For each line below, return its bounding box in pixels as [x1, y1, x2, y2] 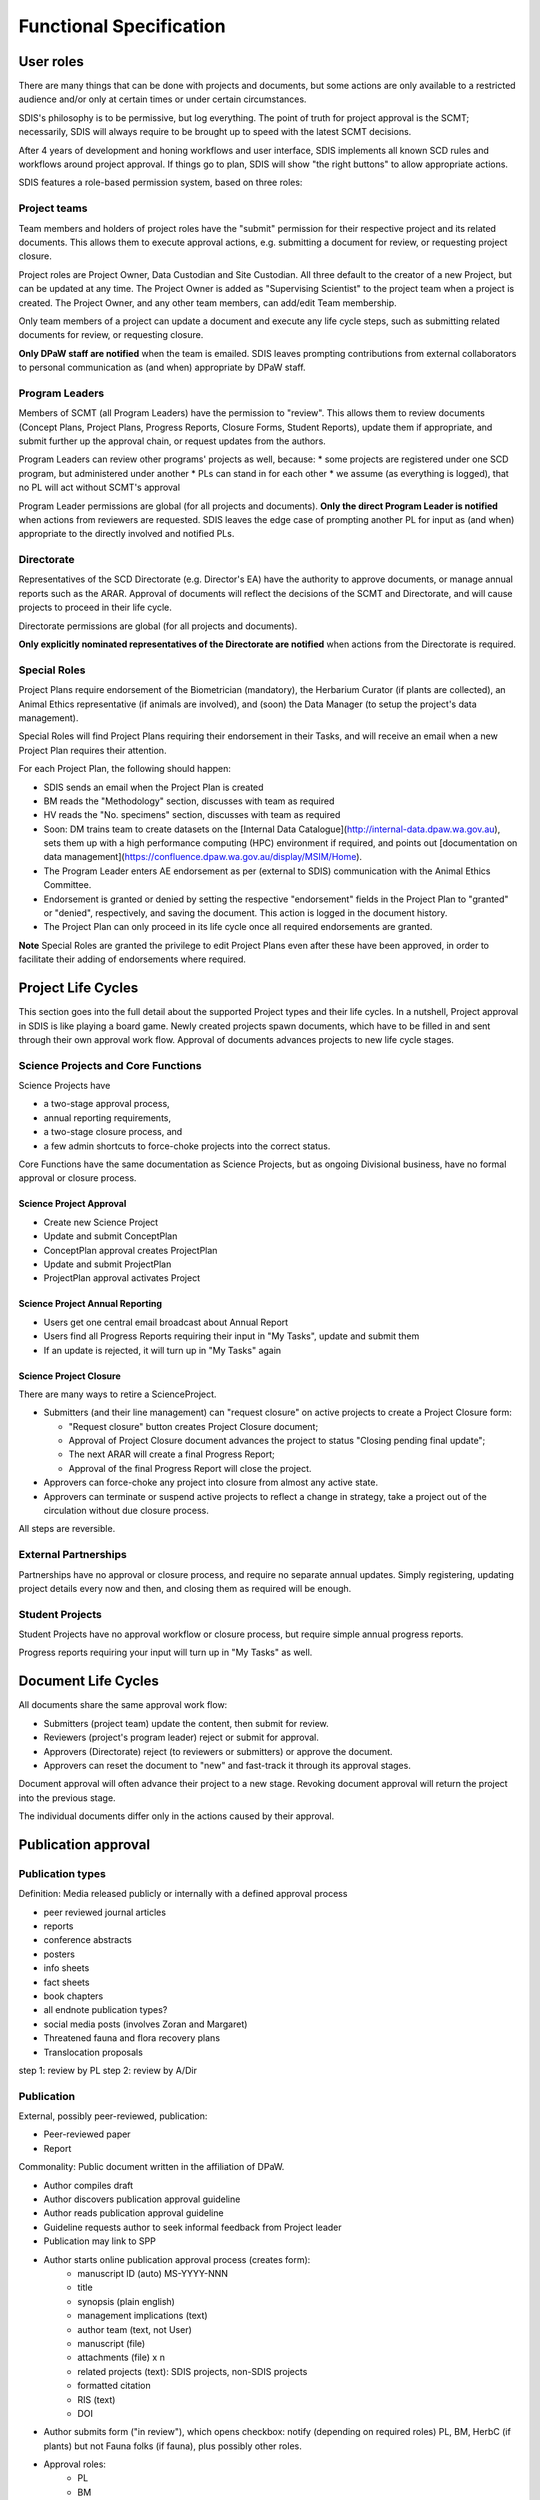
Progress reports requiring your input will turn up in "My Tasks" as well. [18, 1646, 313, 1659]
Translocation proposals [43, 2046, 144, 2058]
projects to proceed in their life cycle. [18, 601, 172, 614]
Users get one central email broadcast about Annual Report [43, 1316, 289, 1328]
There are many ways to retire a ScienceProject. [18, 1388, 217, 1400]
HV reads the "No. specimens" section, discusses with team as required [43, 809, 341, 821]
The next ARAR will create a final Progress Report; [68, 1448, 275, 1460]
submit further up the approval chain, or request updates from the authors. [18, 435, 327, 447]
